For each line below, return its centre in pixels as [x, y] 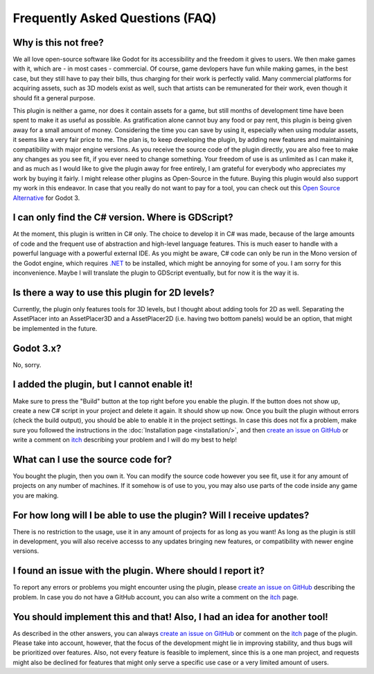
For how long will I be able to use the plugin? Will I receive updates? [161, 515]
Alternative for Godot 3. [46, 198]
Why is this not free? [58, 43]
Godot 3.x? [37, 348]
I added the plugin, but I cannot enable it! [103, 384]
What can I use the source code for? [92, 459]
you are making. [36, 495]
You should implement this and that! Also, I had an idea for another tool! [170, 617]
